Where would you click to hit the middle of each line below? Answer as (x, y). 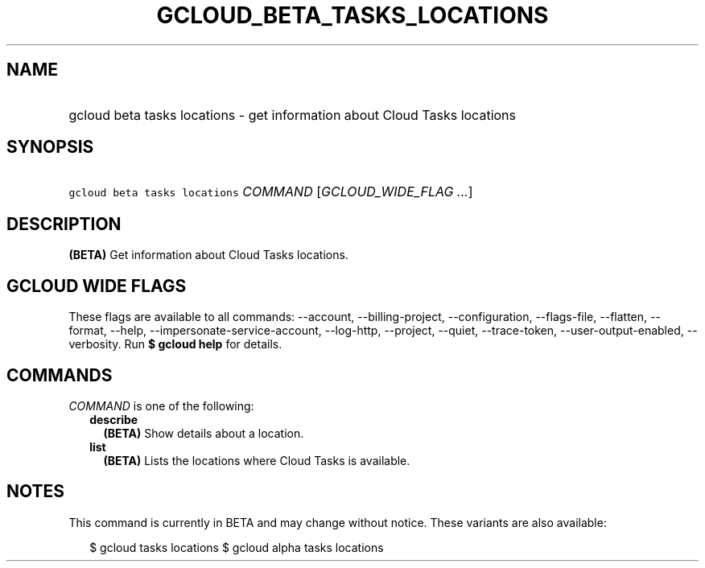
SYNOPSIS (50, 147)
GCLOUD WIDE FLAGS (97, 286)
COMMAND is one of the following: (161, 405)
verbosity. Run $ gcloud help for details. (175, 344)
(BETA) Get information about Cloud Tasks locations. (208, 255)
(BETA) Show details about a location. (204, 433)
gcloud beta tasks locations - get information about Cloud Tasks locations (292, 115)
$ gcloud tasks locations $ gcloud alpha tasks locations (237, 547)
